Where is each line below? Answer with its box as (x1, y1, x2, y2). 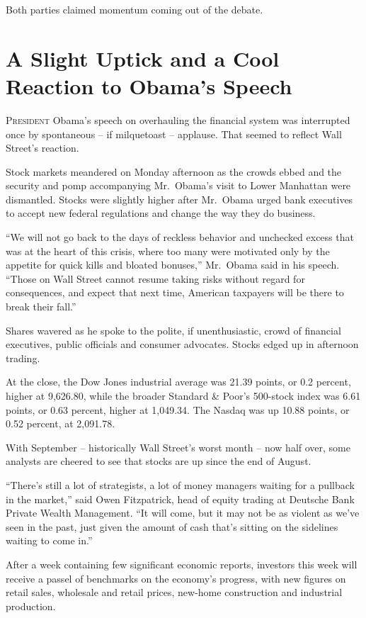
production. (6, 598, 56, 613)
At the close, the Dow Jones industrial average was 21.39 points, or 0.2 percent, (6, 374, 351, 389)
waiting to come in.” (6, 533, 93, 548)
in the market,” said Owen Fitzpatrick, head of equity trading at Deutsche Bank (6, 491, 355, 506)
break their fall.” (6, 299, 76, 314)
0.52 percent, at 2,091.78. (6, 416, 115, 431)
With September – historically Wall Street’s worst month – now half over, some (6, 439, 350, 454)
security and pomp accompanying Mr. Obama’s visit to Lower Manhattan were (6, 178, 351, 193)
